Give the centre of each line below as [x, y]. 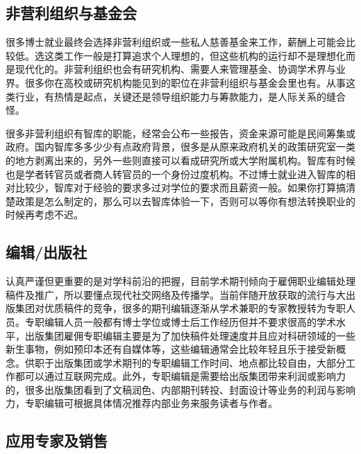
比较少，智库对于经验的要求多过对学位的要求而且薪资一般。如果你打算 [175, 187]
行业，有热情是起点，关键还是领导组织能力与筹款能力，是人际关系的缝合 [180, 96]
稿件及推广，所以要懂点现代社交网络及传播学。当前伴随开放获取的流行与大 [176, 294]
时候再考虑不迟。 [44, 215]
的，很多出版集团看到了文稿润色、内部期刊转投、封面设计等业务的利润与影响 [180, 389]
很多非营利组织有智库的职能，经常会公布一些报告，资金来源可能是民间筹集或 [180, 133]
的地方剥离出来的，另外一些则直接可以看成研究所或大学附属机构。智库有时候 [180, 160]
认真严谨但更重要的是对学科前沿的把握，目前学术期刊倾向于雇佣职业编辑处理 [180, 281]
